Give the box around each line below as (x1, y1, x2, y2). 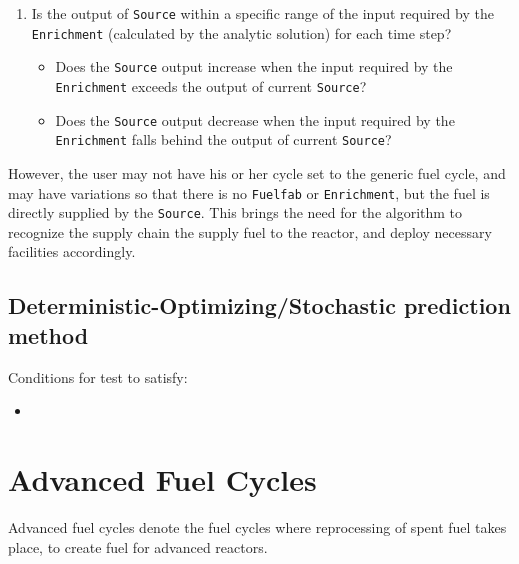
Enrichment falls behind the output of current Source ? (55, 129, 392, 150)
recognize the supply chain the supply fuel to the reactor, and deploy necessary (8, 221, 492, 242)
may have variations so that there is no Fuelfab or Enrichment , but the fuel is (8, 182, 490, 203)
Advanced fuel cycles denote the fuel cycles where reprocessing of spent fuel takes (8, 516, 507, 537)
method (8, 319, 89, 350)
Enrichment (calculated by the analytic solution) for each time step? (31, 22, 452, 43)
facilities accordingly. (8, 241, 136, 262)
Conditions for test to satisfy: (8, 366, 188, 387)
